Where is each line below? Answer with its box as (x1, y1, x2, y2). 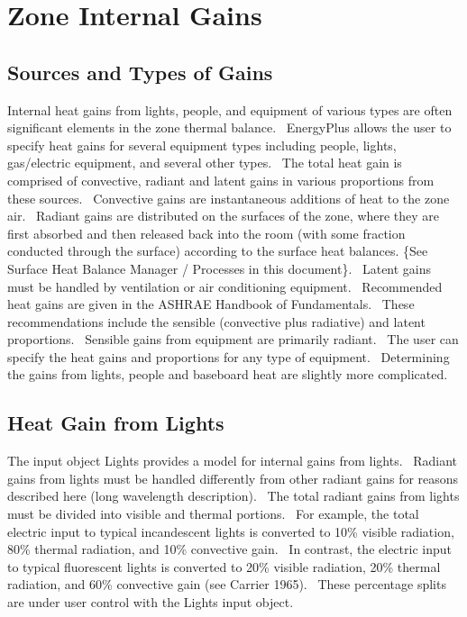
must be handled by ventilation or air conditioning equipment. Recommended (7, 277, 443, 295)
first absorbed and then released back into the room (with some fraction (7, 223, 406, 242)
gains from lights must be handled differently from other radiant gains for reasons (7, 468, 459, 487)
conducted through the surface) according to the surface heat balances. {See (7, 241, 428, 260)
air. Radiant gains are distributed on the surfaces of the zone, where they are (7, 206, 440, 225)
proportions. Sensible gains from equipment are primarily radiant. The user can (7, 330, 459, 349)
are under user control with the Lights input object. (7, 593, 294, 612)
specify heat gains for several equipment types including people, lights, (7, 135, 397, 154)
